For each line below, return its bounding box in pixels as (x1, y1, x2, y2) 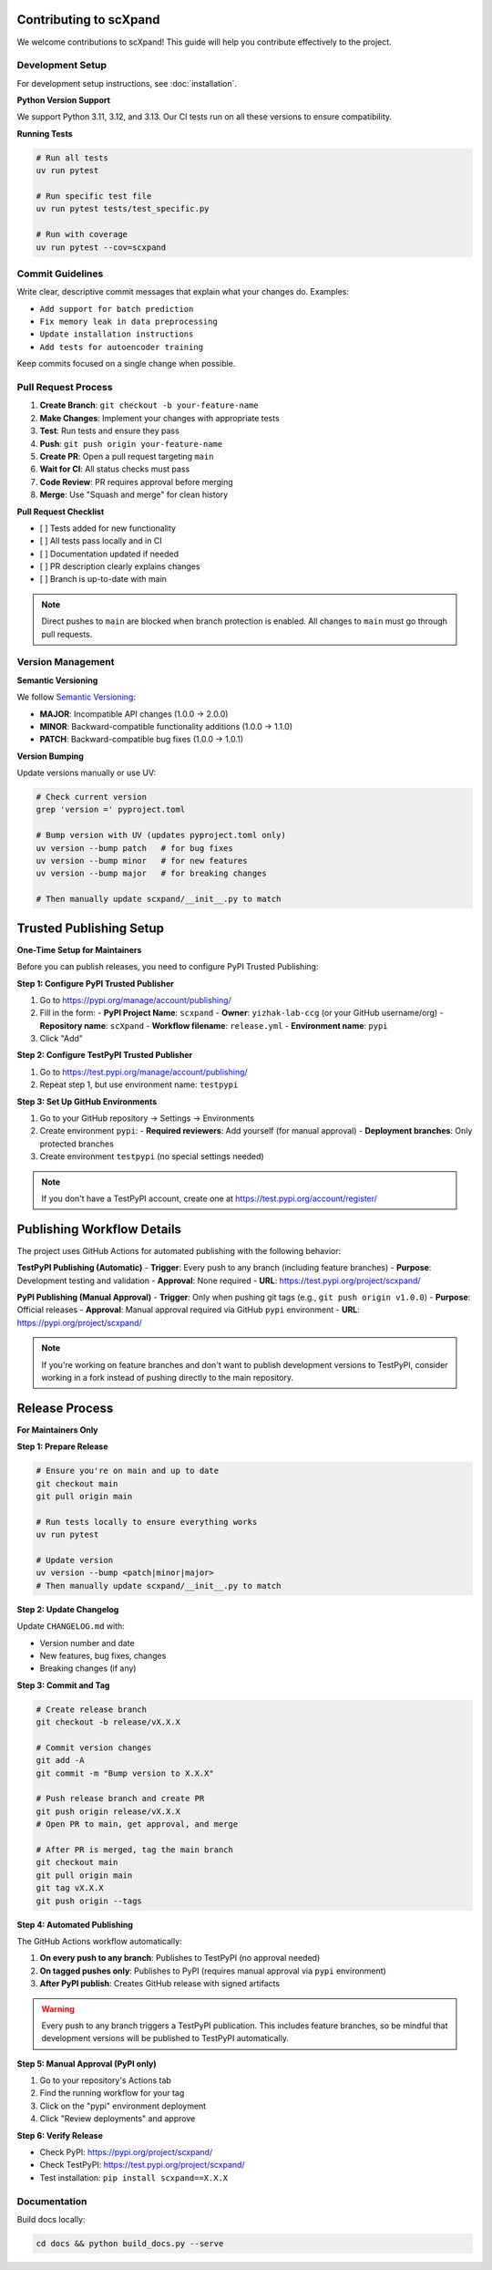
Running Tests (16, 128, 73, 139)
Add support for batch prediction (39, 304, 194, 314)
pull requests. (41, 628, 93, 639)
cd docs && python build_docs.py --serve (36, 2238, 224, 2248)
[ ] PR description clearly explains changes (39, 561, 200, 572)
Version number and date (39, 1637, 136, 1648)
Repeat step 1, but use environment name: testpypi (39, 1079, 239, 1090)
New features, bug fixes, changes (39, 1650, 167, 1661)
